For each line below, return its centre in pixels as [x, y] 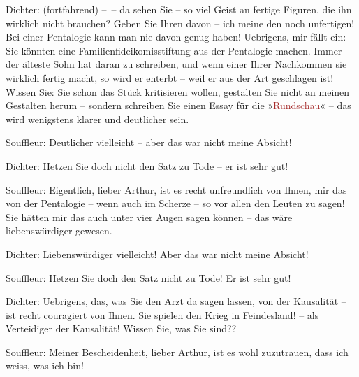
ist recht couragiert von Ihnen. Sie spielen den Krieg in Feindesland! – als [162, 314]
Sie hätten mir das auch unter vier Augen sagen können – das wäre [149, 216]
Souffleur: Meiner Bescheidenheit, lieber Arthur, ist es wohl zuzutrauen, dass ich [177, 351]
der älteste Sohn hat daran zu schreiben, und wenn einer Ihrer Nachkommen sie [176, 64]
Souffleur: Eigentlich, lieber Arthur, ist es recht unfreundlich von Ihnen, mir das [176, 189]
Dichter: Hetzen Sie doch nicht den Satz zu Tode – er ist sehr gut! [147, 165]
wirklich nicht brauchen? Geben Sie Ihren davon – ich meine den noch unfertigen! [180, 23]
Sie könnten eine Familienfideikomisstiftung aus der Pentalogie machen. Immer [174, 50]
